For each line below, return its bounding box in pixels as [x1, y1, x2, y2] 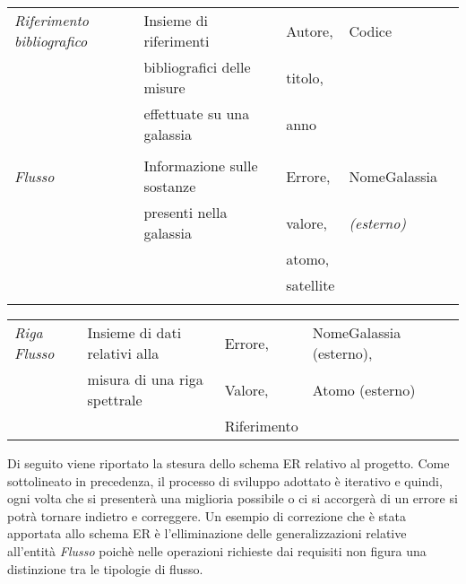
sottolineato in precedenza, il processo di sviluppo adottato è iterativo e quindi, [7, 471, 443, 490]
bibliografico [14, 31, 88, 51]
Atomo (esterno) [312, 379, 416, 400]
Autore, [286, 20, 333, 41]
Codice [349, 20, 393, 41]
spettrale [87, 389, 142, 410]
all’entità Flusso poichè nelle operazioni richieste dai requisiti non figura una [7, 541, 427, 560]
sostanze [143, 176, 196, 196]
